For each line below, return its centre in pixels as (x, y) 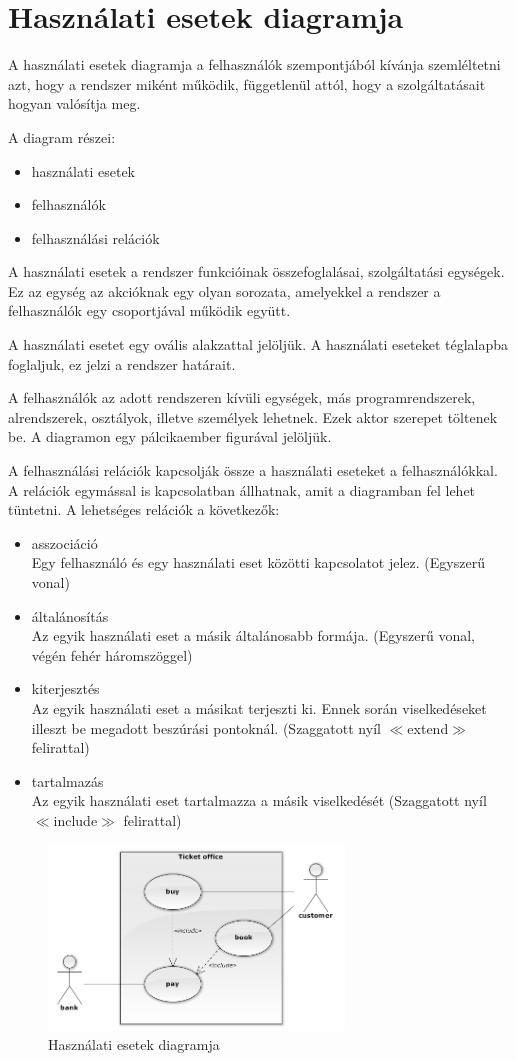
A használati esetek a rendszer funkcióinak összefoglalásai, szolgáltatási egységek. (256, 271)
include (75, 819)
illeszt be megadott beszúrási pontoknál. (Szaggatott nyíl (206, 727)
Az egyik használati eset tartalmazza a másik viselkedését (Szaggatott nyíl (259, 800)
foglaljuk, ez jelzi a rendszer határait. (122, 363)
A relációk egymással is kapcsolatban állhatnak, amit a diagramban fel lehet (242, 489)
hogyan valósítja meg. (74, 103)
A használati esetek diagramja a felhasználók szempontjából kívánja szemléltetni (254, 64)
